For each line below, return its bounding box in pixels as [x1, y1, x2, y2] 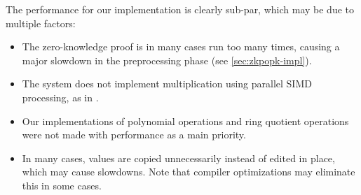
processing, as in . [22, 89, 99, 104]
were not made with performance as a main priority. [22, 127, 246, 142]
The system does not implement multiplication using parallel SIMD [22, 76, 312, 91]
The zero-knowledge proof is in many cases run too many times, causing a [22, 39, 340, 54]
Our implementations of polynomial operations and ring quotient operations [22, 113, 349, 128]
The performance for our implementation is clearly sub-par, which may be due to [6, 2, 354, 16]
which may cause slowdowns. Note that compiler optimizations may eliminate [22, 164, 355, 179]
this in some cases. [22, 178, 102, 192]
